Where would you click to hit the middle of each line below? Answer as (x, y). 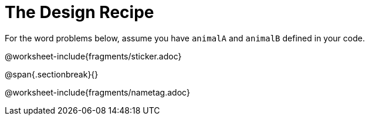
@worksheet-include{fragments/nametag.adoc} (97, 92)
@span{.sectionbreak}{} (52, 74)
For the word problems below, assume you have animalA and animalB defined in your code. (185, 38)
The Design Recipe (79, 12)
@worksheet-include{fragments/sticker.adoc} (93, 56)
